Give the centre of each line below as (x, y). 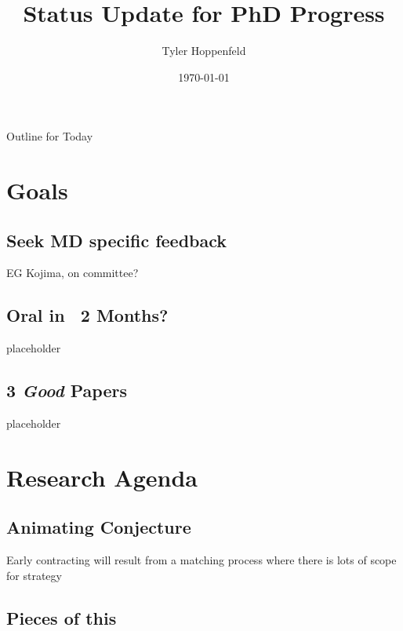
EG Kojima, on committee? (73, 273)
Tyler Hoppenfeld (204, 51)
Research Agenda (102, 477)
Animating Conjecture (99, 527)
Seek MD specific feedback (117, 240)
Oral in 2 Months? (87, 315)
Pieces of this (62, 617)
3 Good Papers (67, 390)
